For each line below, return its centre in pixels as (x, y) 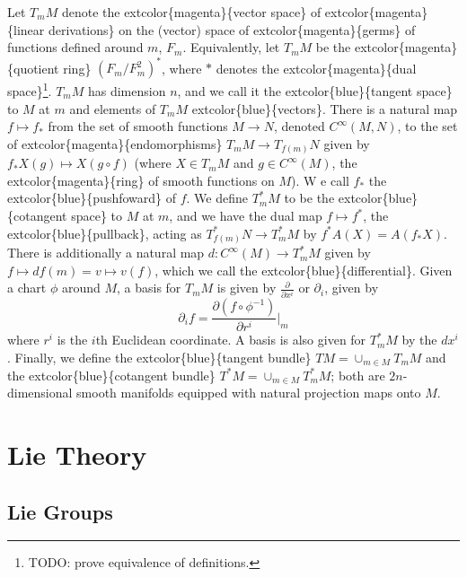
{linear (26, 29)
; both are (358, 375)
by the (419, 340)
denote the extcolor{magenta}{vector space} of (191, 12)
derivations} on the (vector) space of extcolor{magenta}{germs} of (232, 29)
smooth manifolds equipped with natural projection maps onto (249, 393)
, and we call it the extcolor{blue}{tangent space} (315, 90)
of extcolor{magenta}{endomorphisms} (115, 143)
